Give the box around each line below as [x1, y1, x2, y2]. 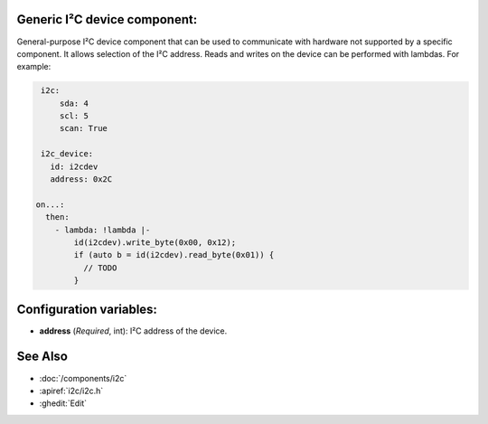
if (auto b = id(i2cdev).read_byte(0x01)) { [73, 250, 275, 260]
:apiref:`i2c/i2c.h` [39, 385, 104, 396]
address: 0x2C [50, 174, 113, 184]
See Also [16, 349, 68, 364]
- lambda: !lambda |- [54, 224, 151, 235]
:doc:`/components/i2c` [39, 372, 127, 383]
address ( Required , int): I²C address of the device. [39, 325, 228, 336]
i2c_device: [41, 149, 94, 159]
